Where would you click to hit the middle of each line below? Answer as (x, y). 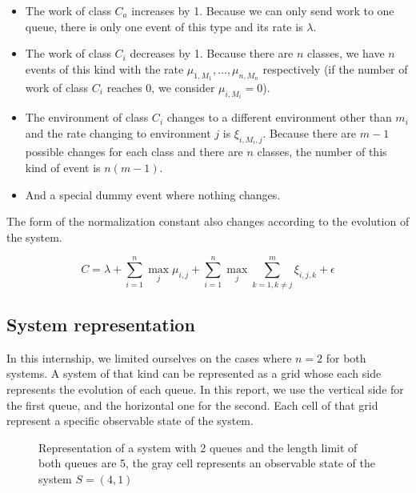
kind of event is (63, 168)
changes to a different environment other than (279, 117)
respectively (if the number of (335, 68)
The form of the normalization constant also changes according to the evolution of (208, 221)
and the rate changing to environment (118, 133)
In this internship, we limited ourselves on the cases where (149, 357)
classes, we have (346, 53)
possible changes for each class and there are (134, 152)
